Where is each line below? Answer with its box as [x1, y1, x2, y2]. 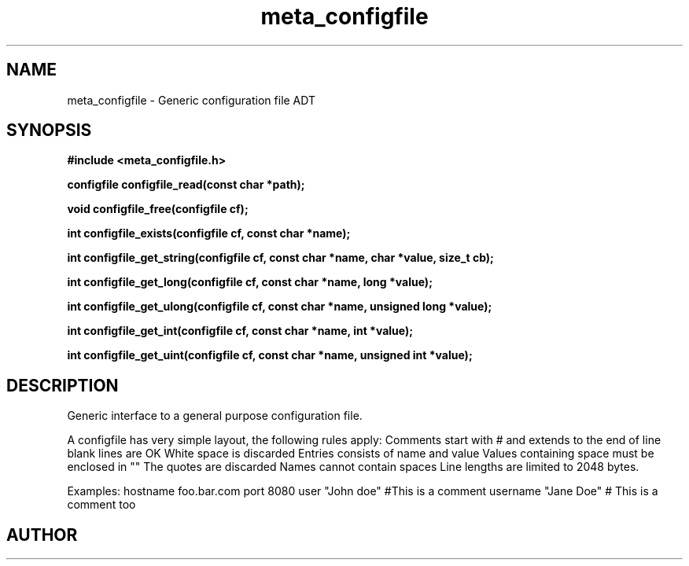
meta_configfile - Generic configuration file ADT [67, 93, 315, 107]
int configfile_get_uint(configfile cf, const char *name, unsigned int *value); [67, 348, 473, 362]
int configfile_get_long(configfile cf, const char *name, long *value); [67, 275, 433, 289]
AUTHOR [6, 524, 78, 545]
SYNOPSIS [6, 120, 92, 141]
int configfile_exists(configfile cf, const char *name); [67, 226, 351, 241]
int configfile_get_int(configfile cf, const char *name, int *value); [67, 324, 414, 338]
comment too [67, 498, 136, 512]
